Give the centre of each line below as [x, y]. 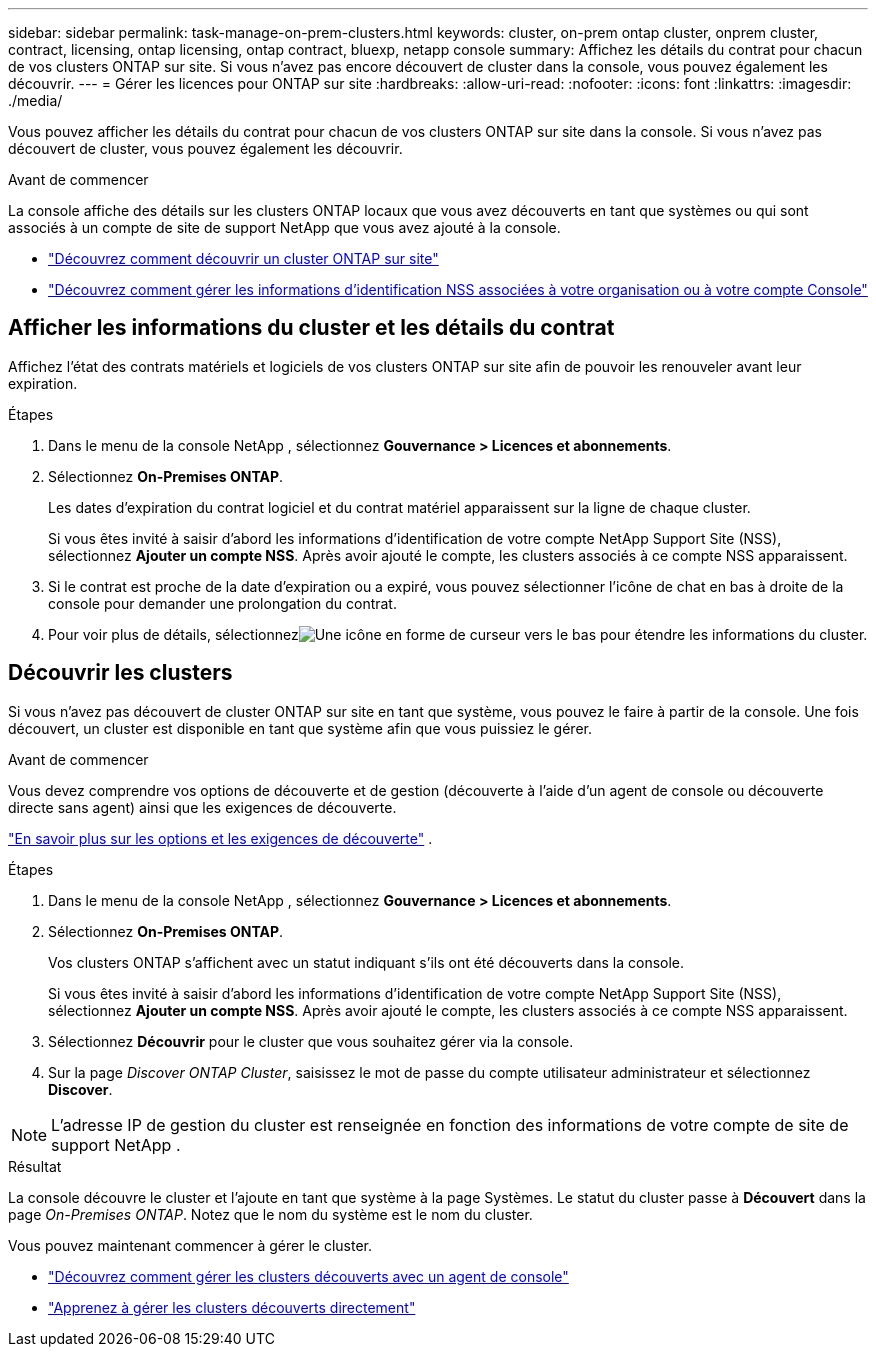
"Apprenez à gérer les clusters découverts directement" [232, 1307]
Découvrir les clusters [120, 673]
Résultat [35, 1166]
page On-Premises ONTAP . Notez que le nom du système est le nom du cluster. [270, 1214]
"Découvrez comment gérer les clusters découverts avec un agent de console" [308, 1276]
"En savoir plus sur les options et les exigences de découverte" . [220, 838]
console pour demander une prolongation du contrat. [222, 603]
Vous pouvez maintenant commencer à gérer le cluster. [190, 1245]
